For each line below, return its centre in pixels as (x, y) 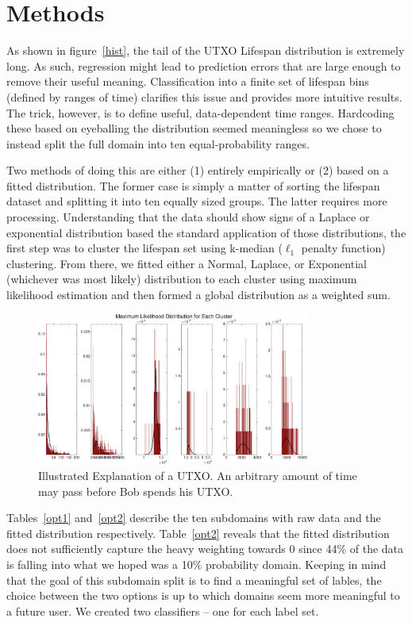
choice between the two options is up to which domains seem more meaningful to (203, 595)
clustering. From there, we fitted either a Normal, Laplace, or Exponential (187, 263)
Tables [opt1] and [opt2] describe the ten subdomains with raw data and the (194, 518)
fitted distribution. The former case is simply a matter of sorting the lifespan (193, 185)
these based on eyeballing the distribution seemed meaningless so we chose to (194, 128)
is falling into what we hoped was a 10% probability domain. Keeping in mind (196, 564)
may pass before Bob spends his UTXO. (136, 491)
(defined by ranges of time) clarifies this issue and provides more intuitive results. (204, 96)
